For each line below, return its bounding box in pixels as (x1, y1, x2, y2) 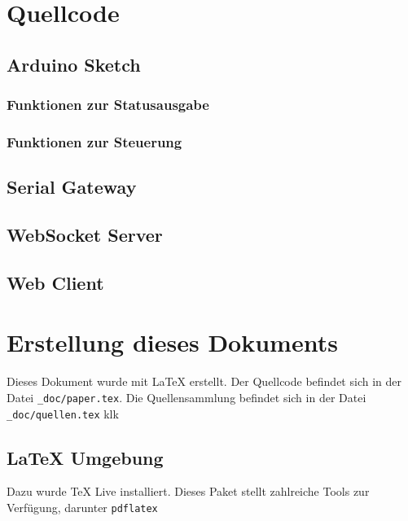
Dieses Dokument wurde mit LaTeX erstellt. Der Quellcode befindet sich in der (7, 373, 401, 390)
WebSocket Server (7, 222, 163, 247)
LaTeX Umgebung (7, 444, 164, 470)
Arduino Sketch (7, 51, 141, 77)
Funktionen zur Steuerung (7, 131, 182, 151)
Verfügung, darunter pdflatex (7, 499, 158, 516)
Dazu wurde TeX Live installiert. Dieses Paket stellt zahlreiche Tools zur (7, 483, 370, 500)
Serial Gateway (7, 174, 137, 199)
